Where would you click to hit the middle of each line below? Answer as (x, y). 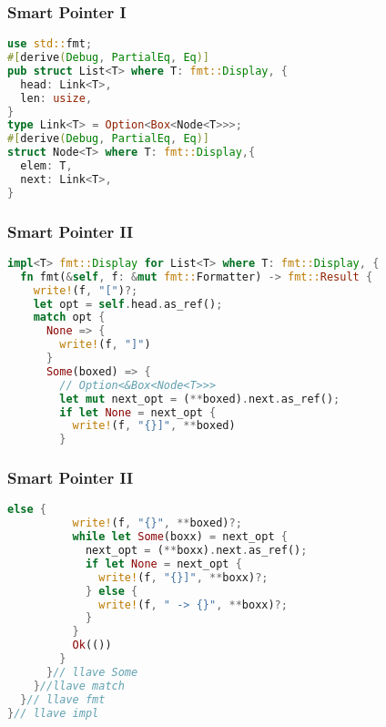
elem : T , (46, 166)
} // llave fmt (63, 699)
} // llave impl (53, 713)
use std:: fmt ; (50, 44)
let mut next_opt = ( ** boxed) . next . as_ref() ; (200, 399)
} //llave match (79, 686)
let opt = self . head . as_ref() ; (128, 304)
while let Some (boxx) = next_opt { (180, 537)
